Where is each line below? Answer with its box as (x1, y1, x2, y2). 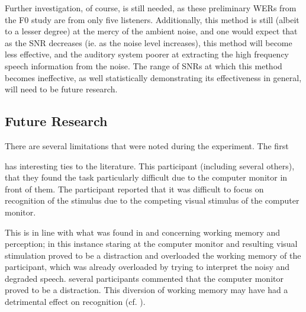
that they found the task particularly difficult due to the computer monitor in (5, 171, 288, 184)
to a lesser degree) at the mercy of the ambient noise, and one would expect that (5, 25, 298, 37)
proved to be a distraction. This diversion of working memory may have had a (5, 284, 288, 296)
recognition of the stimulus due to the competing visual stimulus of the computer (5, 194, 299, 207)
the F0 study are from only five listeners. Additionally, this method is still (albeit (5, 13, 299, 25)
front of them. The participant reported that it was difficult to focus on (5, 182, 264, 195)
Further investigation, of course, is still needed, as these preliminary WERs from (5, 2, 297, 14)
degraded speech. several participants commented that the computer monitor (5, 272, 284, 284)
